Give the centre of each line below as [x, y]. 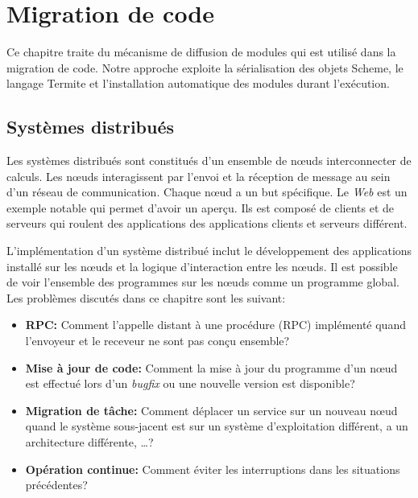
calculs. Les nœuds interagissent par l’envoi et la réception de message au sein [199, 176]
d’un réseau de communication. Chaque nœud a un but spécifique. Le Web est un [207, 192]
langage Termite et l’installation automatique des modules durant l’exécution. [198, 83]
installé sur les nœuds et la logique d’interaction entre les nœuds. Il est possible [202, 266]
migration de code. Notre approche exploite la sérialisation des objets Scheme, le [205, 67]
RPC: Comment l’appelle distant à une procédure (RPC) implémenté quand [215, 325]
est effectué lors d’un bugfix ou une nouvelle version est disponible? [190, 383]
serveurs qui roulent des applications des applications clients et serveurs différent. [207, 223]
